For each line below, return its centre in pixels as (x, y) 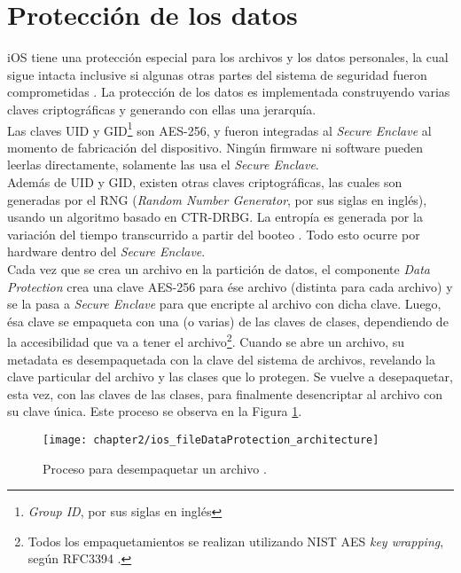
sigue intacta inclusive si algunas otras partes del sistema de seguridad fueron (217, 74)
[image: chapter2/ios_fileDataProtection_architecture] (211, 440)
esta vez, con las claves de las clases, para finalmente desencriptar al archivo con (225, 393)
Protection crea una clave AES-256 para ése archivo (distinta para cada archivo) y (230, 286)
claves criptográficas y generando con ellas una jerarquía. (162, 109)
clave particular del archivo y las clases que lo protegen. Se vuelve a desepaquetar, (230, 377)
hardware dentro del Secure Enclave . (106, 251)
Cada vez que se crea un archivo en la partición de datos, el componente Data (219, 268)
